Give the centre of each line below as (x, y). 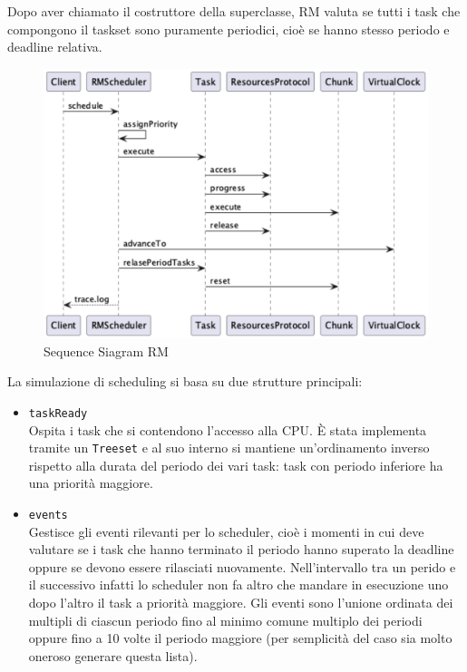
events (48, 515)
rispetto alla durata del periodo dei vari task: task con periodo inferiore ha (236, 465)
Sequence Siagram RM (106, 351)
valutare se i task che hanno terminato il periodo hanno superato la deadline (241, 549)
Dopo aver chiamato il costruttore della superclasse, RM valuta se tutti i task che (234, 11)
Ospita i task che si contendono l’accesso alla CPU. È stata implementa (228, 429)
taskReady (58, 413)
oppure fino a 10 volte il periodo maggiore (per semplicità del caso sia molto (240, 638)
